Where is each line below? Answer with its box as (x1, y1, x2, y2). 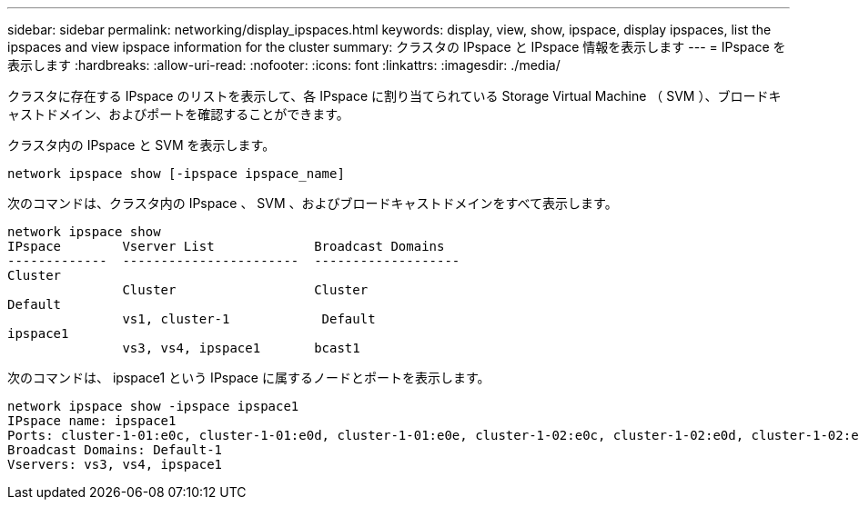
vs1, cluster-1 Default (122, 312, 376, 326)
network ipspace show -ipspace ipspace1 (7, 399, 299, 413)
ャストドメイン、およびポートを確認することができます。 (7, 106, 349, 122)
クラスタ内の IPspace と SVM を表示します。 (7, 137, 276, 153)
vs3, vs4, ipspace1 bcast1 (122, 341, 360, 355)
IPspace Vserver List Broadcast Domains (7, 239, 445, 253)
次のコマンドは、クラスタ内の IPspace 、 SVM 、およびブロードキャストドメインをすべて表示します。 (7, 195, 618, 211)
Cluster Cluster (122, 283, 369, 297)
